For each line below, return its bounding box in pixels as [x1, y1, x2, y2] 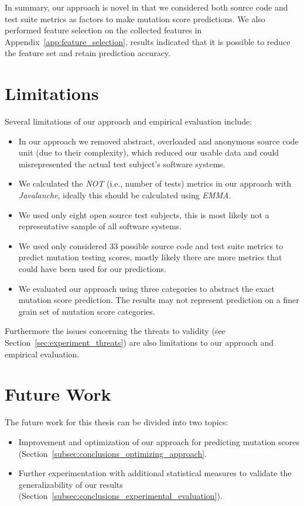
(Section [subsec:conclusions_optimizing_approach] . [18, 447, 207, 459]
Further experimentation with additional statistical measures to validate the [18, 467, 292, 479]
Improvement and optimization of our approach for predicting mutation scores [18, 435, 299, 448]
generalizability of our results [18, 478, 123, 490]
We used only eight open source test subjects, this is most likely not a [18, 208, 269, 221]
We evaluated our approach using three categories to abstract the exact [18, 282, 275, 294]
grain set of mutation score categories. [18, 305, 155, 317]
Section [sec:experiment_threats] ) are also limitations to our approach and [5, 336, 274, 348]
